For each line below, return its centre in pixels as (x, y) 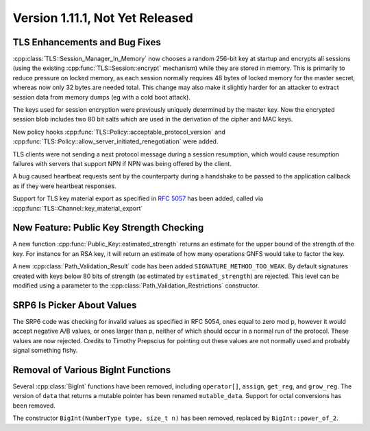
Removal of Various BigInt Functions (92, 370)
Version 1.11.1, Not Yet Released (103, 18)
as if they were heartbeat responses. (64, 186)
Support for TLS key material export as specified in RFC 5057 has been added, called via (138, 198)
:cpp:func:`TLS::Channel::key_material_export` (78, 208)
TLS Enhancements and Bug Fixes (87, 42)
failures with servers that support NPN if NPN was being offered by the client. (122, 163)
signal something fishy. (45, 351)
